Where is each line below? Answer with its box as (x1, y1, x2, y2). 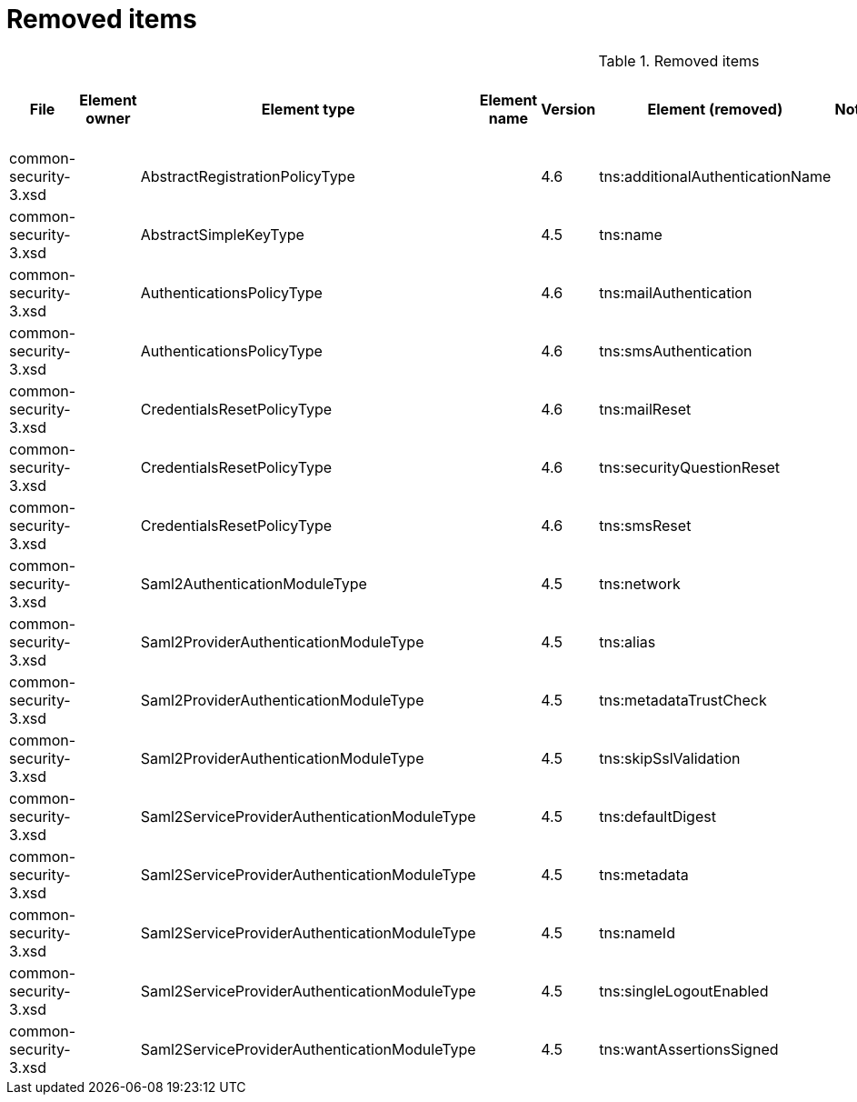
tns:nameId (599, 923, 675, 942)
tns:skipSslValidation (599, 748, 741, 767)
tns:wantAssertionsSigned (599, 1039, 779, 1058)
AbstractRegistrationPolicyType (140, 166, 355, 185)
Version (541, 99, 596, 118)
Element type (261, 99, 355, 118)
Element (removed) (647, 99, 783, 118)
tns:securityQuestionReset (599, 457, 781, 476)
